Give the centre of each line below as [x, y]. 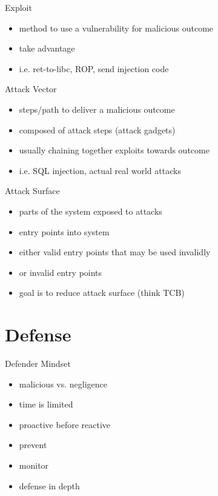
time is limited [46, 404]
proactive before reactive [65, 424]
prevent [33, 445]
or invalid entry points [61, 272]
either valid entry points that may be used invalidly [115, 252]
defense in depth [49, 485]
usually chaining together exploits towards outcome [114, 150]
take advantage [47, 48]
